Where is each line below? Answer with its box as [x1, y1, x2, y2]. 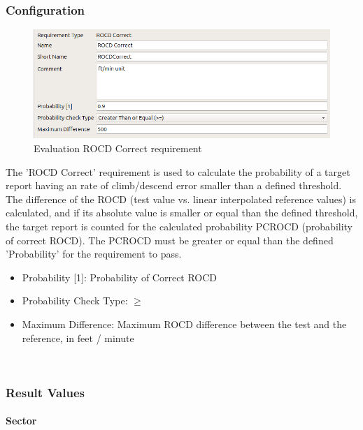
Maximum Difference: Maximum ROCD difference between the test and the [22, 316, 347, 331]
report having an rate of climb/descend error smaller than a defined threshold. [6, 178, 342, 193]
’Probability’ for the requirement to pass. [6, 246, 182, 261]
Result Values [6, 383, 85, 401]
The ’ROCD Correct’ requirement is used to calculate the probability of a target [6, 164, 350, 179]
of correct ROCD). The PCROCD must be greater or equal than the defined [6, 232, 334, 247]
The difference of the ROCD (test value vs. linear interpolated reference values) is [6, 191, 356, 206]
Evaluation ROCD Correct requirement [34, 141, 202, 156]
